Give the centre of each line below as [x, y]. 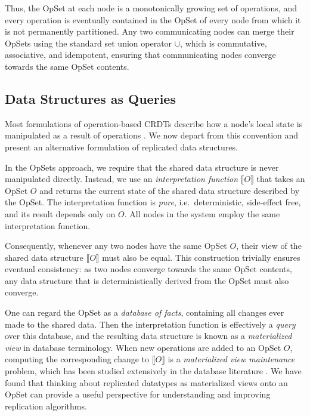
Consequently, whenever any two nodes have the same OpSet [116, 246]
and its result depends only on [60, 213]
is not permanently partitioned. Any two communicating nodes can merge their [150, 31]
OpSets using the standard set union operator [89, 43]
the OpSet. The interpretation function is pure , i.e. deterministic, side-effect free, [153, 202]
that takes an [281, 179]
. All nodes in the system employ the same [202, 213]
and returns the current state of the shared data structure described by [170, 190]
